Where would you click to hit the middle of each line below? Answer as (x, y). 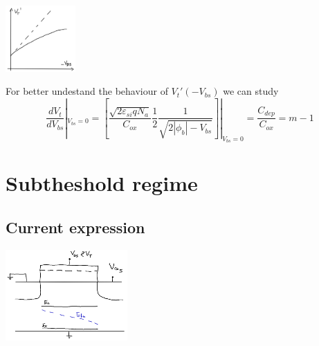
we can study (251, 91)
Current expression (75, 227)
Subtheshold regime (102, 183)
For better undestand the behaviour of (87, 91)
